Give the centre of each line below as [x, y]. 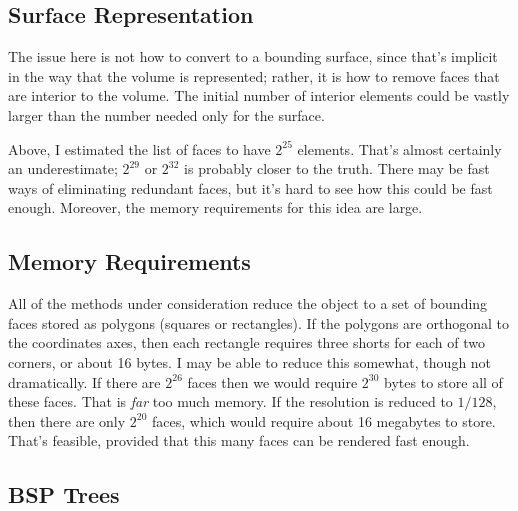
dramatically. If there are [84, 381]
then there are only [67, 420]
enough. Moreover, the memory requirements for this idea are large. [215, 207]
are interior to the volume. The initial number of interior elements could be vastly [259, 95]
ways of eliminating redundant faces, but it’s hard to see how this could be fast [250, 187]
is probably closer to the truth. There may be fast [337, 168]
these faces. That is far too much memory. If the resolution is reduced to [230, 401]
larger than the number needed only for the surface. [166, 114]
